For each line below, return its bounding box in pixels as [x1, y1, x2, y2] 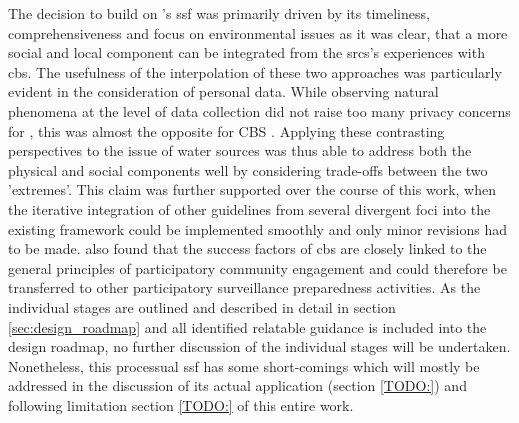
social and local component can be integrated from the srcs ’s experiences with [8, 42, 485, 63]
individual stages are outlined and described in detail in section [8, 296, 396, 317]
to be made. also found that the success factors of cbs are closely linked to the [8, 238, 487, 259]
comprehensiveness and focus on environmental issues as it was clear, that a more [8, 22, 508, 43]
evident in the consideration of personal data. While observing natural [8, 81, 439, 102]
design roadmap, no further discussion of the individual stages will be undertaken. [8, 336, 511, 357]
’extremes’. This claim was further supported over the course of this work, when [8, 179, 496, 200]
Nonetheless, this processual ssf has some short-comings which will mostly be [8, 355, 480, 376]
